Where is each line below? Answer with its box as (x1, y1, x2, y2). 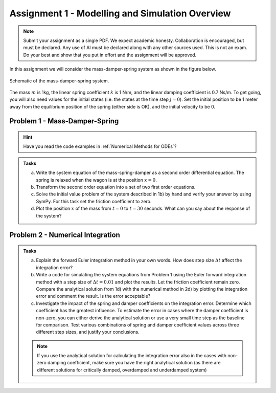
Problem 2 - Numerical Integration (9, 231, 120, 239)
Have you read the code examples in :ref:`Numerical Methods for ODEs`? (23, 143, 177, 149)
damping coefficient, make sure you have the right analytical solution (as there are (48, 360, 221, 366)
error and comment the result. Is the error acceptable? (36, 293, 151, 299)
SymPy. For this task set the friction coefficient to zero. (36, 198, 152, 204)
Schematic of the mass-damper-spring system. (9, 77, 109, 84)
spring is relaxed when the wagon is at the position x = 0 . (36, 177, 157, 183)
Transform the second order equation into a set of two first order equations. (36, 184, 196, 190)
